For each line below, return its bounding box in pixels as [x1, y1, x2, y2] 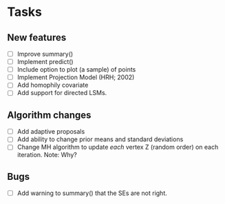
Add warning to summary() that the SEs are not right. [17, 189, 167, 197]
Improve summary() [17, 50, 74, 58]
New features [7, 32, 67, 43]
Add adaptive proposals [17, 127, 85, 136]
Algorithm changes [7, 109, 92, 121]
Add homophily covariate [17, 81, 89, 90]
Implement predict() [17, 58, 74, 66]
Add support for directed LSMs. [17, 89, 107, 97]
